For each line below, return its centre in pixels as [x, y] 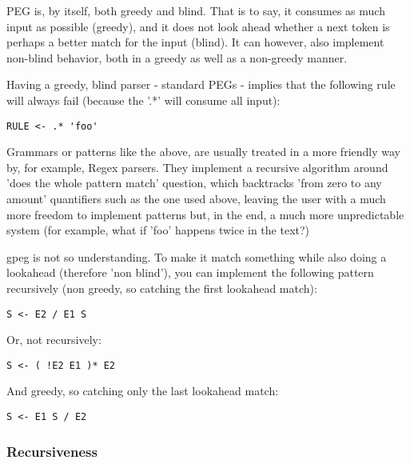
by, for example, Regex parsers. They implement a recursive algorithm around [197, 167]
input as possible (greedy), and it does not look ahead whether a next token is [198, 26]
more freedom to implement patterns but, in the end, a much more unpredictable [205, 214]
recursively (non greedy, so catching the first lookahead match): [162, 288]
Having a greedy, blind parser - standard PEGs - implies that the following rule [201, 84]
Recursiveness [52, 451]
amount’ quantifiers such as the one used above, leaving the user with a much [196, 198]
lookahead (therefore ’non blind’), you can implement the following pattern [190, 272]
